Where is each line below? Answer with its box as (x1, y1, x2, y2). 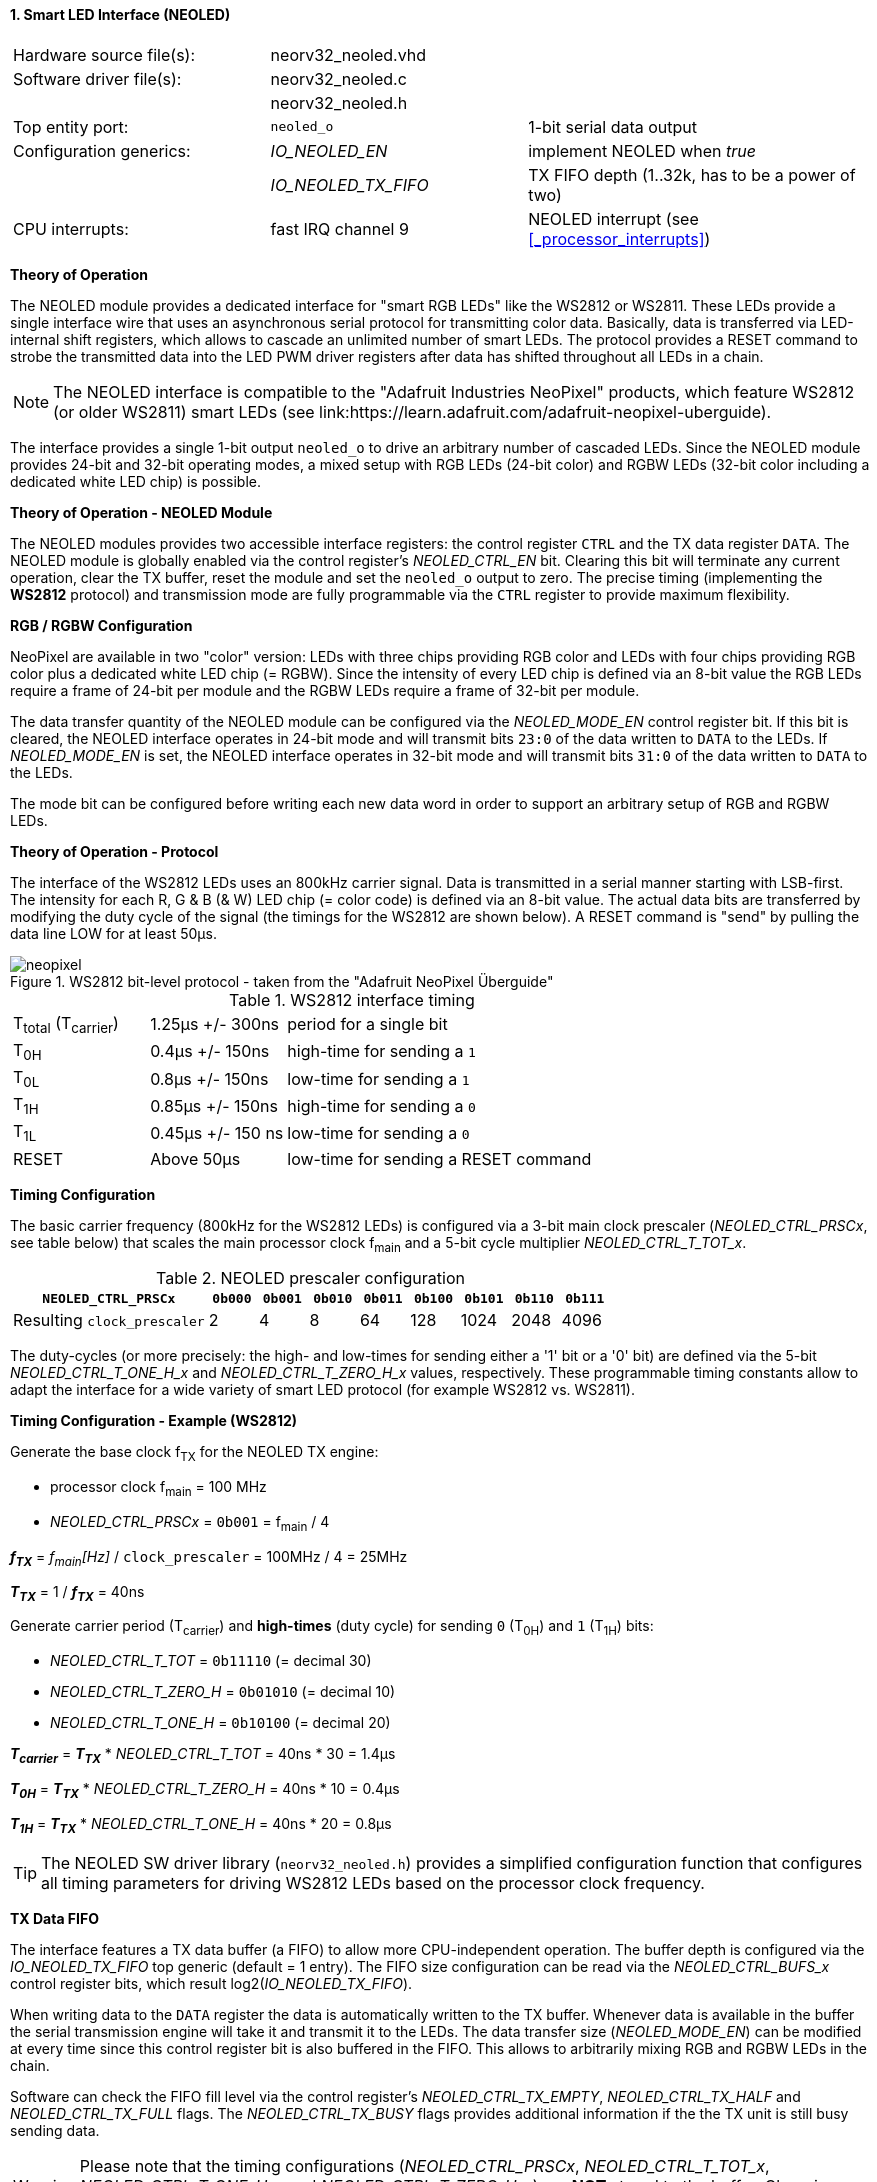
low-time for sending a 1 (287, 1068, 470, 1089)
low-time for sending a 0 (287, 1122, 470, 1143)
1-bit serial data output (528, 116, 698, 137)
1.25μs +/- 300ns (150, 1014, 280, 1035)
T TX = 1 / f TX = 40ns (10, 1582, 145, 1604)
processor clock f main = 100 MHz (50, 1478, 267, 1499)
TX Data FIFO (10, 1909, 100, 1927)
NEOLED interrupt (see (528, 208, 699, 229)
